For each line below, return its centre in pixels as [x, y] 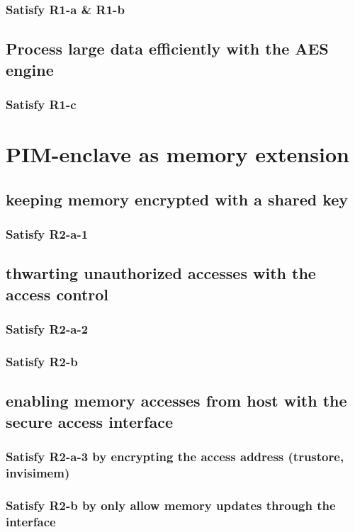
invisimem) [38, 472]
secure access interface [89, 421]
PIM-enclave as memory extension [177, 154]
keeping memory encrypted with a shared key [177, 199]
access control [57, 294]
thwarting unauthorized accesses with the [161, 273]
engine [30, 69]
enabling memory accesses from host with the [176, 401]
